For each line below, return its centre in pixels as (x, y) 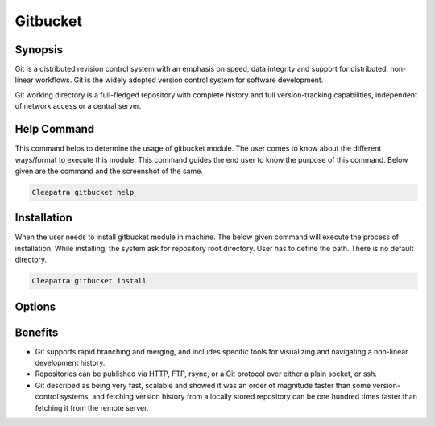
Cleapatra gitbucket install (89, 281)
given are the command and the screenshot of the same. (109, 171)
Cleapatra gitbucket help (83, 192)
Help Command (55, 129)
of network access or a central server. (78, 106)
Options (35, 306)
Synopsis (39, 50)
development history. (70, 363)
